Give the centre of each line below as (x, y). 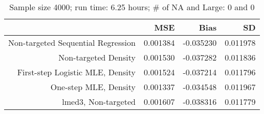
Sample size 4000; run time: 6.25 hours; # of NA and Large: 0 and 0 (132, 7)
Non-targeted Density (97, 57)
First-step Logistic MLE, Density (76, 72)
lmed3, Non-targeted (99, 102)
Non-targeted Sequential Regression (72, 42)
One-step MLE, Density (93, 87)
